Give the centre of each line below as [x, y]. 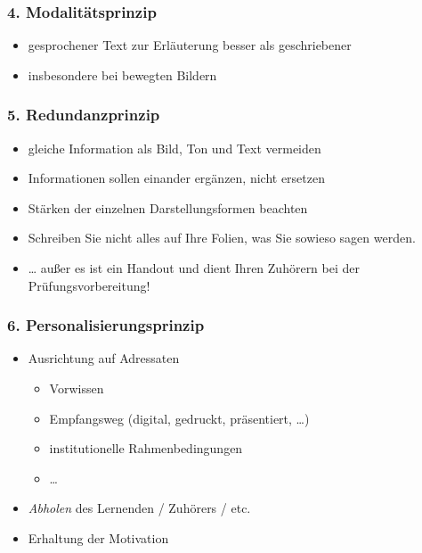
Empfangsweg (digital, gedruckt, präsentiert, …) [179, 418]
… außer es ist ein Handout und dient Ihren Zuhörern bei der [194, 268]
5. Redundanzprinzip [84, 115]
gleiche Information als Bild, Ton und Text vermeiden [174, 148]
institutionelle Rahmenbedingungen [146, 448]
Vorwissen [77, 388]
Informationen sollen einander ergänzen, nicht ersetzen [176, 178]
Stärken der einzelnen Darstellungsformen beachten [168, 207]
